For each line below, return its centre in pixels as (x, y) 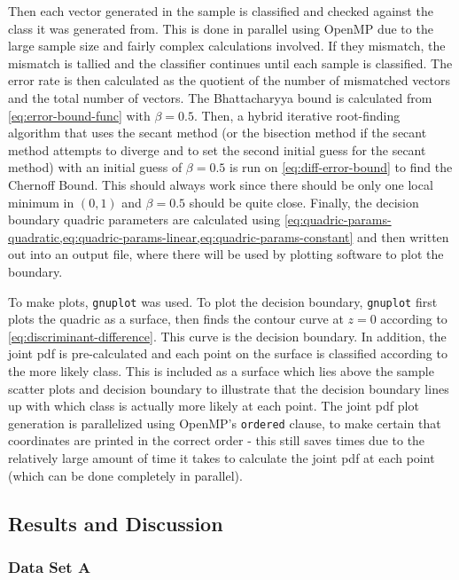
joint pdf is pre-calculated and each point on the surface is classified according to (228, 353)
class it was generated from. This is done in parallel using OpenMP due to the (221, 28)
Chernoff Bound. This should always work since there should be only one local (221, 184)
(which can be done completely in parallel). (125, 475)
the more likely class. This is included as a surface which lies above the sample (221, 370)
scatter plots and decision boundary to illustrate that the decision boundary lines (229, 388)
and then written (403, 236)
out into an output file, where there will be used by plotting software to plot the (226, 254)
